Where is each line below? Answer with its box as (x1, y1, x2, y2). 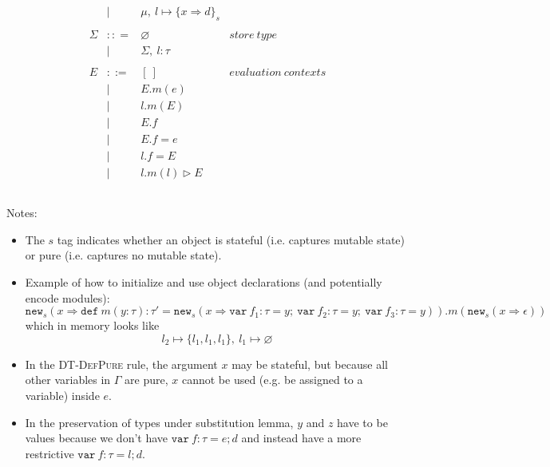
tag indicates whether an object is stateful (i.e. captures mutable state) (57, 231, 406, 247)
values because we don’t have (25, 429, 168, 446)
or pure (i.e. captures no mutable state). (25, 247, 222, 263)
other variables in (25, 371, 111, 388)
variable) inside (25, 387, 100, 404)
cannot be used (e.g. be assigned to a (181, 371, 363, 388)
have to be (337, 414, 388, 430)
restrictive (25, 445, 74, 461)
